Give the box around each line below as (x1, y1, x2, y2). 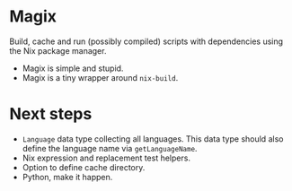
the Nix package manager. (9, 45, 107, 56)
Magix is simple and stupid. (22, 63, 124, 74)
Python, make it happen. (22, 171, 113, 182)
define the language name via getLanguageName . (22, 143, 198, 153)
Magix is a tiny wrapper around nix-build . (22, 72, 179, 82)
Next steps (9, 104, 93, 125)
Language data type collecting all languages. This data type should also (22, 133, 284, 144)
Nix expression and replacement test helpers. (22, 152, 191, 163)
